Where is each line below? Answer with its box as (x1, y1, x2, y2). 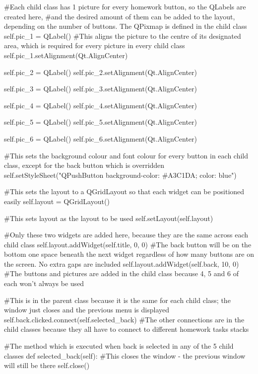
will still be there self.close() (4, 360, 90, 371)
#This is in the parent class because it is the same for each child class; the (4, 295, 231, 305)
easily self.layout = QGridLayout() (4, 196, 110, 206)
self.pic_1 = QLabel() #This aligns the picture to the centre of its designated (4, 30, 241, 41)
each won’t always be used (4, 278, 84, 289)
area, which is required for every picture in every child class (4, 40, 185, 51)
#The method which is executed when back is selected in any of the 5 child (4, 341, 234, 351)
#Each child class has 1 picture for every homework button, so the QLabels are (4, 1, 246, 11)
